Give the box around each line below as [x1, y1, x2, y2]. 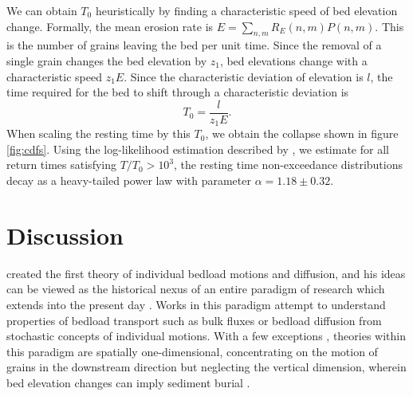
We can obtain [6, 2, 77, 18]
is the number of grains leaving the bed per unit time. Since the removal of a [6, 37, 382, 53]
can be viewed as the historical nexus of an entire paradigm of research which [6, 280, 385, 297]
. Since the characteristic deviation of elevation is [124, 68, 364, 84]
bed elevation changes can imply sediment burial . [6, 374, 250, 390]
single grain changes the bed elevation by [6, 52, 207, 69]
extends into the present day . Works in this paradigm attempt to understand [6, 296, 386, 312]
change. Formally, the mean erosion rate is [6, 18, 214, 34]
